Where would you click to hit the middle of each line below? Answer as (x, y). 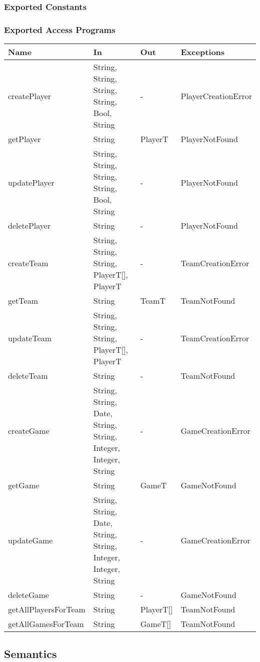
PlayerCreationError (216, 96)
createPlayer (30, 96)
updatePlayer (31, 182)
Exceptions (203, 52)
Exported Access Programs (60, 29)
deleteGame (28, 595)
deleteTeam (28, 376)
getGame (24, 485)
